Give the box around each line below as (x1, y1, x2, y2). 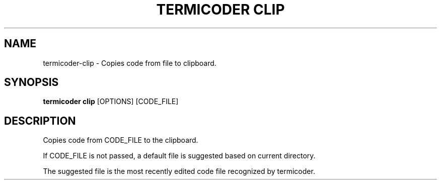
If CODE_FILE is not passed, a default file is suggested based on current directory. (43, 151, 316, 160)
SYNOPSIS (4, 76, 59, 89)
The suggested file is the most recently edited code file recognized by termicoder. (43, 167, 315, 176)
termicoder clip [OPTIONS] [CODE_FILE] (43, 97, 179, 106)
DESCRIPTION (4, 114, 76, 127)
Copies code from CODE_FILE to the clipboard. (43, 136, 198, 145)
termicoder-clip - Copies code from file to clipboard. (43, 58, 216, 67)
